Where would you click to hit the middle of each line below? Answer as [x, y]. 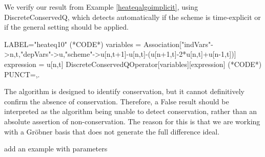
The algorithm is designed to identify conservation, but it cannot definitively [124, 91]
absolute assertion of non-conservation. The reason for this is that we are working [132, 121]
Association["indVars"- [178, 44]
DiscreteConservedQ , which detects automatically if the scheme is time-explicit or [132, 17]
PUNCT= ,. [22, 74]
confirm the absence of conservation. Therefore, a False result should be [117, 101]
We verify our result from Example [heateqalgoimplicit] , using [101, 7]
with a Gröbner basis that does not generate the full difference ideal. [112, 131]
